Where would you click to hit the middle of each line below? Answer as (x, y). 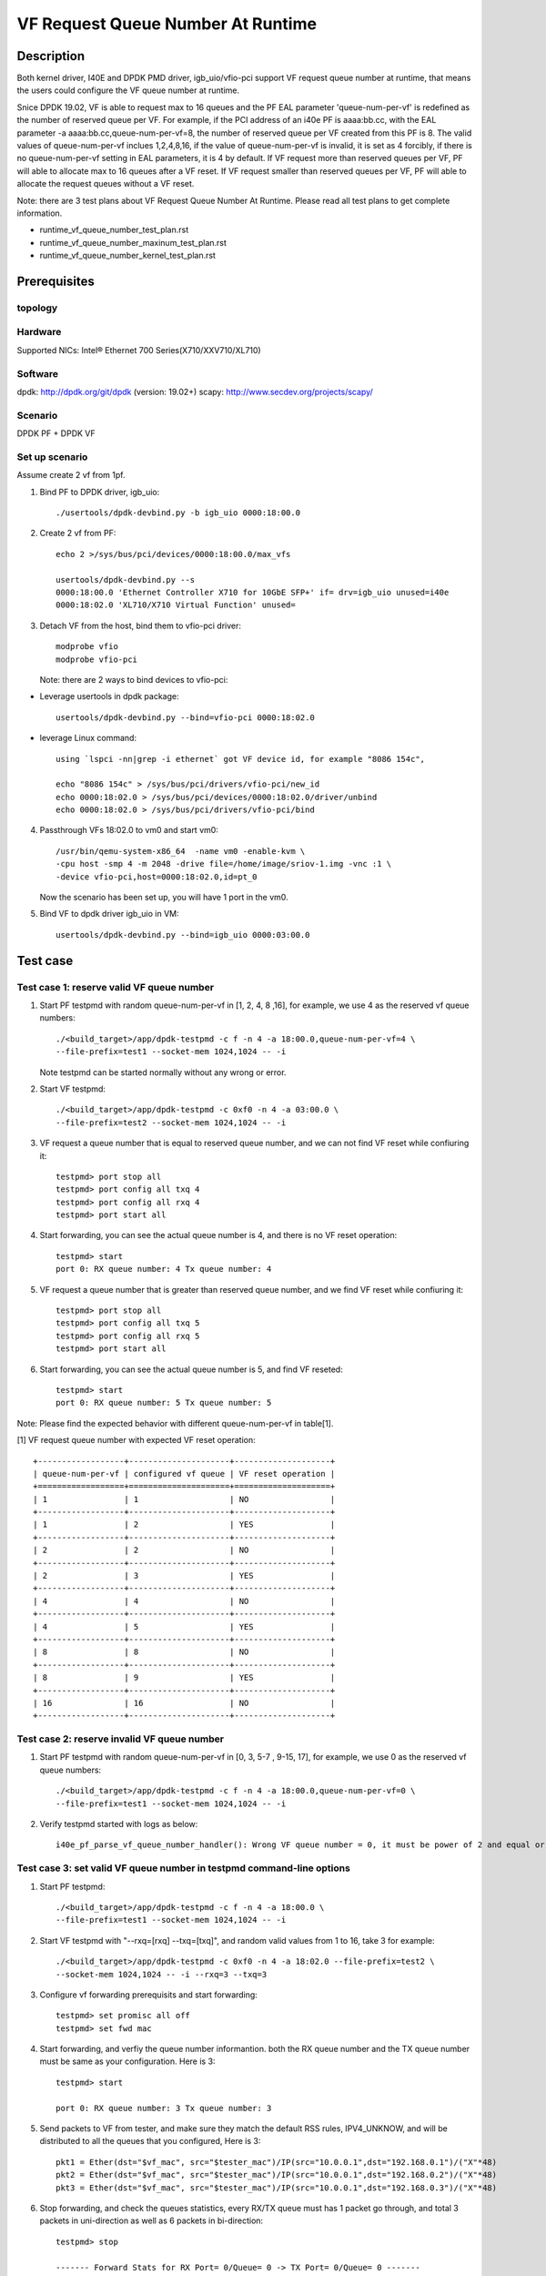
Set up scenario (52, 457)
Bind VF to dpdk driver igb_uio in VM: (109, 914)
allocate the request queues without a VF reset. (106, 184)
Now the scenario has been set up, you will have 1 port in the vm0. (164, 898)
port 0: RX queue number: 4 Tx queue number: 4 (164, 1269)
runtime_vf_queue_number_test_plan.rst (114, 230)
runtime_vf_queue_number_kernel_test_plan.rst (127, 256)
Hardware (39, 332)
